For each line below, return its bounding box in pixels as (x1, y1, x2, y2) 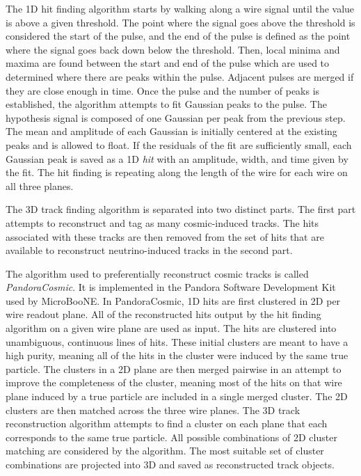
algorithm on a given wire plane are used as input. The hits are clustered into (6, 321, 337, 335)
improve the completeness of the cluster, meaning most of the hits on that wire (6, 375, 342, 390)
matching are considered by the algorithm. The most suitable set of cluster (6, 443, 324, 458)
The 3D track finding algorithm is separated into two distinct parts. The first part (6, 202, 356, 216)
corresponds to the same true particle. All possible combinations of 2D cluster (6, 429, 337, 444)
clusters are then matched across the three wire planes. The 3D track (6, 402, 300, 417)
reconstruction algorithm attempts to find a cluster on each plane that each (6, 416, 328, 431)
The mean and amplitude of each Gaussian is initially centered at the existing (6, 124, 337, 138)
